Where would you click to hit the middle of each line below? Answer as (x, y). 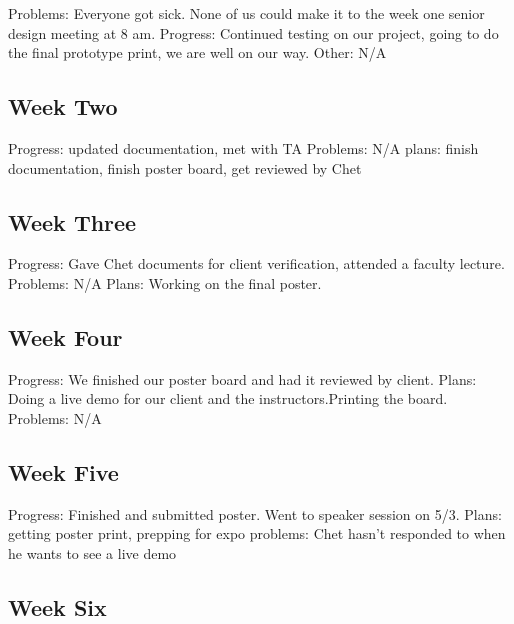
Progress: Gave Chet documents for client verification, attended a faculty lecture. (256, 263)
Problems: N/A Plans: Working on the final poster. (165, 282)
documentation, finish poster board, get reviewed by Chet (185, 167)
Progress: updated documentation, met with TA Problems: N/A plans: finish (243, 147)
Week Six (57, 606)
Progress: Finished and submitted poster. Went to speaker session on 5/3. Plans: (255, 513)
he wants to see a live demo (92, 552)
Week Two (63, 106)
